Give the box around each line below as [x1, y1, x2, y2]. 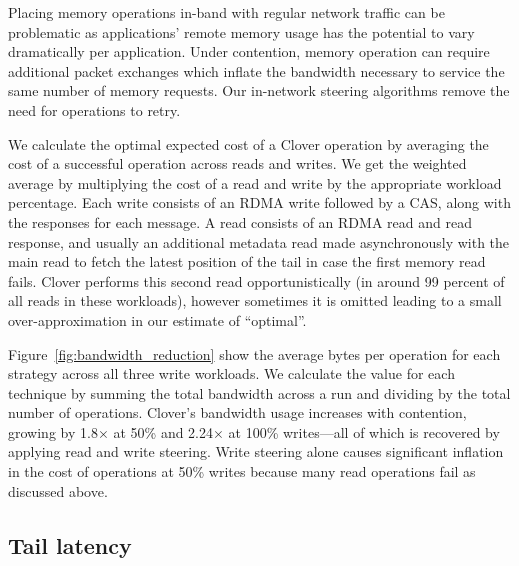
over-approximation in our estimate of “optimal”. [8, 309, 307, 330]
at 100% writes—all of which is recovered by [228, 421, 500, 442]
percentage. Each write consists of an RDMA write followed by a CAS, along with [8, 192, 511, 213]
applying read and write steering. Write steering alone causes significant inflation [8, 441, 504, 462]
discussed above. [8, 480, 108, 501]
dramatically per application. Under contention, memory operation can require [8, 41, 490, 62]
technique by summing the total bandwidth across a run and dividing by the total [8, 382, 511, 403]
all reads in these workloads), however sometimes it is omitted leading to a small [8, 290, 502, 311]
